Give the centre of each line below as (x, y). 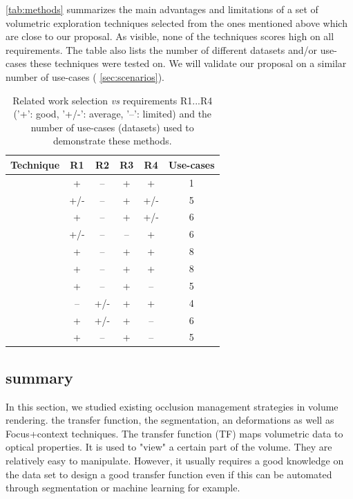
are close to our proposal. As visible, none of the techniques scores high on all (170, 36)
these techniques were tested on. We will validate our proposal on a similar (188, 63)
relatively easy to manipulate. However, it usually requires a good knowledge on (175, 461)
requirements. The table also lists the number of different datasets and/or (161, 49)
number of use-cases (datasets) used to (112, 127)
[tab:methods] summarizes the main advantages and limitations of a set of (162, 9)
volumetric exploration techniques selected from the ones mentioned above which (176, 22)
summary (39, 377)
